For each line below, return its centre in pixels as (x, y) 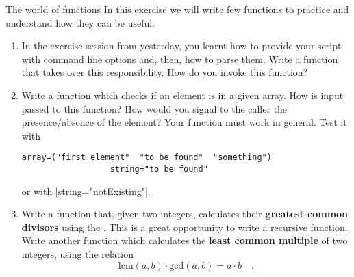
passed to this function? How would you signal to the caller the (154, 108)
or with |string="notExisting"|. (86, 190)
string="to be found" (159, 169)
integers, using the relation (77, 254)
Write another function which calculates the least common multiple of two (185, 240)
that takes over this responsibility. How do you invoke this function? (165, 72)
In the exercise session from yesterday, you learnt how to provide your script (181, 45)
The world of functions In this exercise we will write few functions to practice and (177, 9)
